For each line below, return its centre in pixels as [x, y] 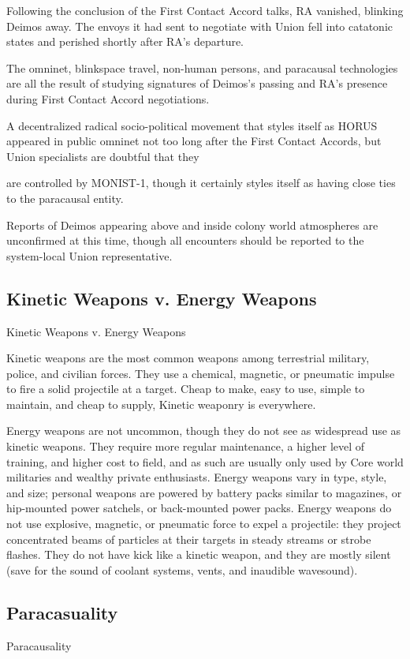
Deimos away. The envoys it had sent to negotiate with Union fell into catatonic [199, 26]
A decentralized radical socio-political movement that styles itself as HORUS [192, 125]
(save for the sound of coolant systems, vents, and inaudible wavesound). [182, 569]
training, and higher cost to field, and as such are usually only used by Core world [205, 461]
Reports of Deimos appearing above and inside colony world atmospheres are [192, 225]
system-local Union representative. [89, 255]
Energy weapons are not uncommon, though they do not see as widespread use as [204, 431]
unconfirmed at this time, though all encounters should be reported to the [185, 240]
